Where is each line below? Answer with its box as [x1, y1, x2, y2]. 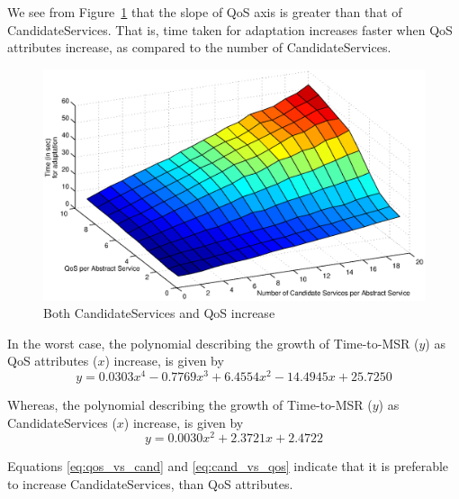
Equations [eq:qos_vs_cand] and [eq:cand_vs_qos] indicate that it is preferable [7, 457, 449, 476]
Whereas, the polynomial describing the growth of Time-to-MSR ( [7, 395, 373, 413]
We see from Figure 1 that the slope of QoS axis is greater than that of [7, 3, 402, 21]
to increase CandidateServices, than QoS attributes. [7, 474, 293, 493]
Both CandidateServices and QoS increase [43, 304, 275, 322]
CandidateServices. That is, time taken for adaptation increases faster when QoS [7, 20, 453, 39]
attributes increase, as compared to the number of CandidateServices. [7, 38, 391, 57]
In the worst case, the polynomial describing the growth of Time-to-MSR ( [7, 333, 419, 352]
